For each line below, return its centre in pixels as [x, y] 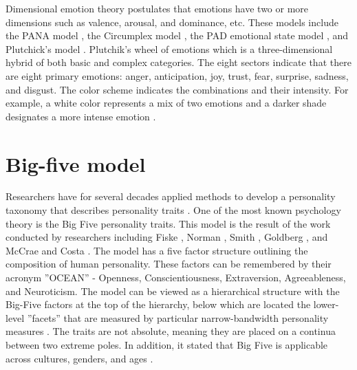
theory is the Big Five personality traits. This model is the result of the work [168, 223]
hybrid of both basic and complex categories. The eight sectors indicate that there [178, 62]
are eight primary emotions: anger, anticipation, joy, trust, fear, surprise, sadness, [177, 75]
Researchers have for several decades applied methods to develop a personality [171, 196]
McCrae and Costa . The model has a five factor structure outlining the [157, 250]
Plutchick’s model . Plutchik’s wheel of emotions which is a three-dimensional [169, 48]
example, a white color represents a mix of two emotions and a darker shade [166, 103]
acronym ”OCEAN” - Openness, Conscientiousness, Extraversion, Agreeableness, [176, 277]
